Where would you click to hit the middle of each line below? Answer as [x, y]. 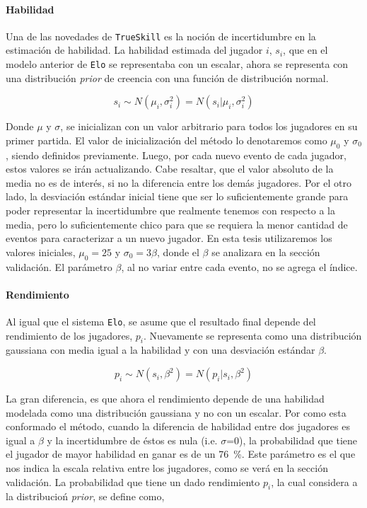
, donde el [178, 252]
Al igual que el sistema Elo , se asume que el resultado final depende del [161, 322]
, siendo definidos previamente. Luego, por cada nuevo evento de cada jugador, [176, 155]
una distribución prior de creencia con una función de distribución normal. [167, 77]
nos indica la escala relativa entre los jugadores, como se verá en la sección [167, 468]
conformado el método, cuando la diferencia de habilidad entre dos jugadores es [178, 426]
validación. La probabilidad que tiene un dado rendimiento [133, 481]
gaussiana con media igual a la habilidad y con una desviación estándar [161, 350]
